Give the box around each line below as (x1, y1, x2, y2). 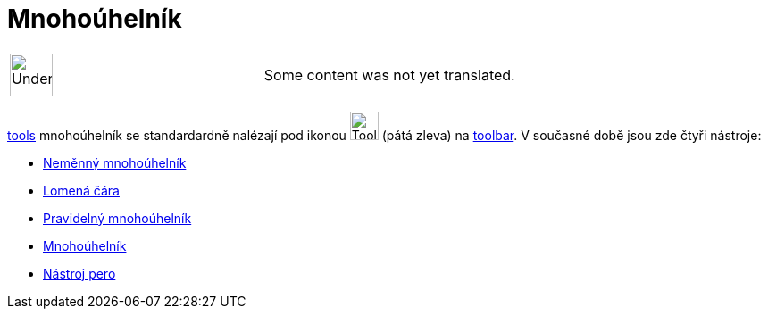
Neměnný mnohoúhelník (43, 154, 187, 170)
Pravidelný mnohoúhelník (43, 210, 192, 226)
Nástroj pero (43, 265, 116, 281)
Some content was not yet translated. (263, 65, 515, 84)
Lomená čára (43, 182, 120, 198)
